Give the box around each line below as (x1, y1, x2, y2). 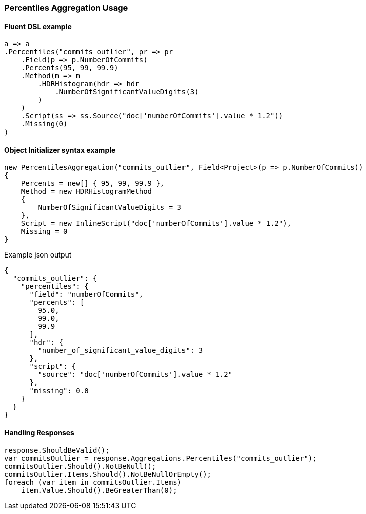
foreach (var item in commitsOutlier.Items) (4, 478, 182, 486)
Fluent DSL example (4, 22, 72, 31)
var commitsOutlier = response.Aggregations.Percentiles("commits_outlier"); (4, 454, 317, 462)
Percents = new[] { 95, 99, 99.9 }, (21, 179, 165, 188)
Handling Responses (4, 428, 74, 437)
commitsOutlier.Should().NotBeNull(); (4, 462, 156, 470)
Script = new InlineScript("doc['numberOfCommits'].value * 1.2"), (21, 219, 292, 228)
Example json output (4, 250, 72, 260)
